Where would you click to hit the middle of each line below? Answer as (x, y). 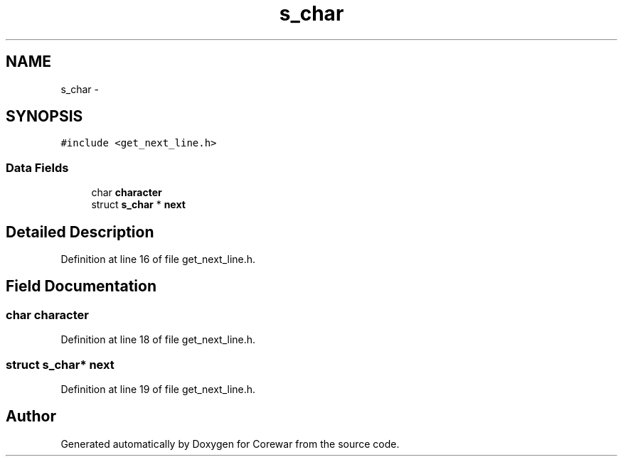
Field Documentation (81, 286)
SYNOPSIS (44, 117)
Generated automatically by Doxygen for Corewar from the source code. (230, 444)
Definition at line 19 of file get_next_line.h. (158, 389)
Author (31, 417)
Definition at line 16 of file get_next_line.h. (158, 259)
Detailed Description (80, 232)
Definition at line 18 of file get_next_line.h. (158, 340)
